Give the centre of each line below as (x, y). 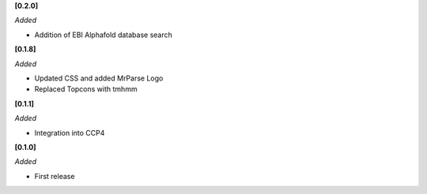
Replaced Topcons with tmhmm (86, 89)
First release (55, 176)
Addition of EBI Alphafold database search (104, 35)
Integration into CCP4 (70, 132)
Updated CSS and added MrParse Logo (99, 78)
